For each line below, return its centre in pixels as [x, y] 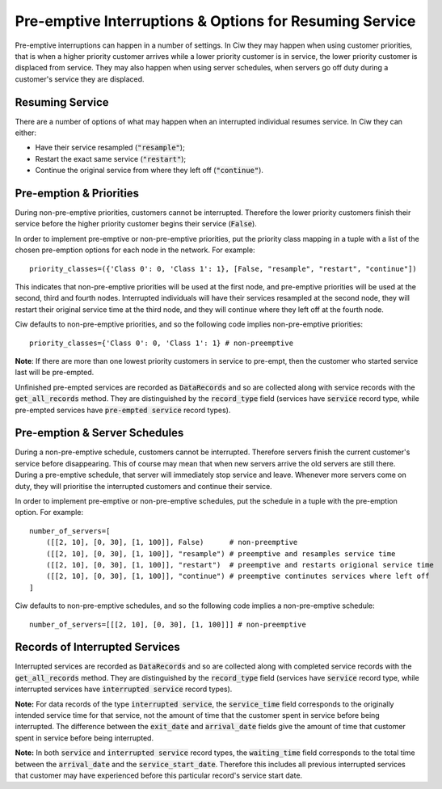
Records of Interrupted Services [98, 647]
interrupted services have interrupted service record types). [124, 689]
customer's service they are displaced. [80, 79]
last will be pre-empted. [55, 373]
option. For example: [49, 513]
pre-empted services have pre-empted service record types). [123, 410]
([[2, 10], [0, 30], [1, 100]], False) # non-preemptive [172, 542]
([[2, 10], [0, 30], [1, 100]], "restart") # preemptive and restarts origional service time [240, 565]
